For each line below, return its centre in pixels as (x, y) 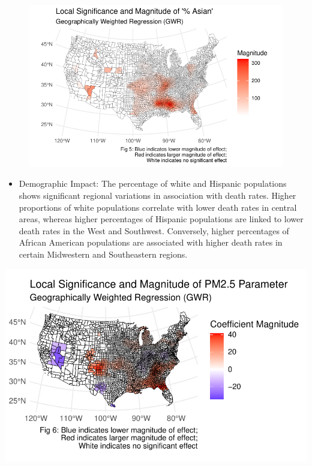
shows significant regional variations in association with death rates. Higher (157, 195)
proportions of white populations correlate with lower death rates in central (158, 207)
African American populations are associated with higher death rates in (151, 242)
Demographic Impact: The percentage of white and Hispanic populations (153, 183)
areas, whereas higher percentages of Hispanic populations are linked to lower (161, 219)
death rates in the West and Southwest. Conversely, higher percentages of (154, 230)
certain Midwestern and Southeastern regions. (103, 254)
